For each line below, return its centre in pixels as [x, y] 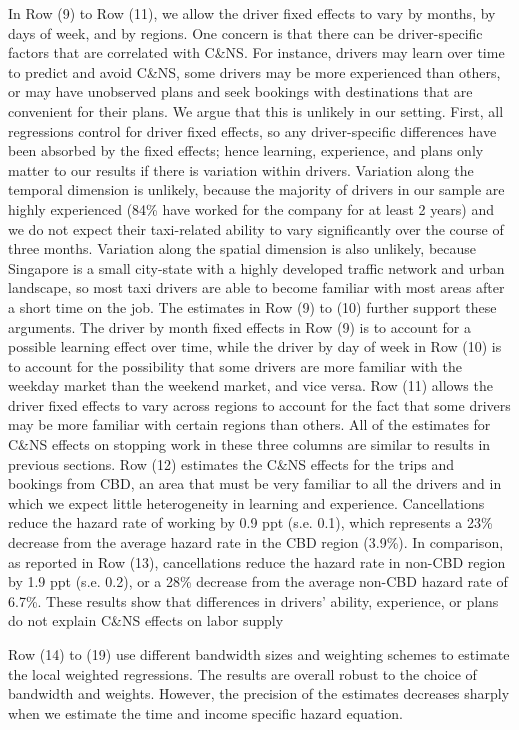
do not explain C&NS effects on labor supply [146, 620]
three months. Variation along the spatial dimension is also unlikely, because [242, 248]
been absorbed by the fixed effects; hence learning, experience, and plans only [246, 150]
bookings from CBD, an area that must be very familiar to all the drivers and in [255, 483]
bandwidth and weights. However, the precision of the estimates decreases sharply [259, 693]
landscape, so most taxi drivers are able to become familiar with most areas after [256, 287]
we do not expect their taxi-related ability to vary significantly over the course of [256, 228]
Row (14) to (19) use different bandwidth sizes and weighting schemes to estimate [259, 654]
